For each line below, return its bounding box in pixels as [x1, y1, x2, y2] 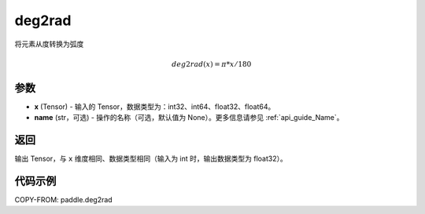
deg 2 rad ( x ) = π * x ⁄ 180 [172, 60, 252, 68]
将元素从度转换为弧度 [14, 39, 84, 49]
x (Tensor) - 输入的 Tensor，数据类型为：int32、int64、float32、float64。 [34, 102, 275, 111]
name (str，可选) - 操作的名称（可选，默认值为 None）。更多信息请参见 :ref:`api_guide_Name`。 [34, 113, 344, 122]
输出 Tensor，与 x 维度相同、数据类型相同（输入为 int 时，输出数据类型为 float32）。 [14, 154, 287, 164]
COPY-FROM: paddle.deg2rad [14, 195, 113, 205]
